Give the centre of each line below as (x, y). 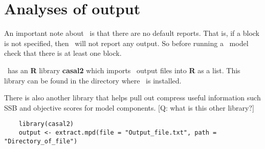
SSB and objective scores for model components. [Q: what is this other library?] (129, 107)
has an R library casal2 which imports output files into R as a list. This (124, 70)
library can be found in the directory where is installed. (93, 80)
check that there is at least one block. (63, 53)
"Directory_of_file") (41, 141)
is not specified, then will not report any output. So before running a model (126, 43)
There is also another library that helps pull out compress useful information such (132, 98)
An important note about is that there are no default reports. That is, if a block (132, 33)
